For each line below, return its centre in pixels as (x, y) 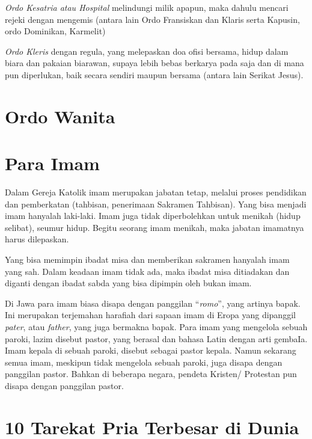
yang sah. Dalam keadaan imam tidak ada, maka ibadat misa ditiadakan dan (147, 271)
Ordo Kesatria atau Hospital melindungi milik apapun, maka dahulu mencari (147, 7)
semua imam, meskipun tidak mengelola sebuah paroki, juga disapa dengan (144, 362)
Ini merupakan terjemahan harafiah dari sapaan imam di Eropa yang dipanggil (150, 315)
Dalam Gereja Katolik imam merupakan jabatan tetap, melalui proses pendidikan (156, 192)
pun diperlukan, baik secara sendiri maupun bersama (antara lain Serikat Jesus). (154, 74)
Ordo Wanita (60, 116)
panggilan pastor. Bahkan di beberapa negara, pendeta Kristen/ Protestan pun (151, 374)
